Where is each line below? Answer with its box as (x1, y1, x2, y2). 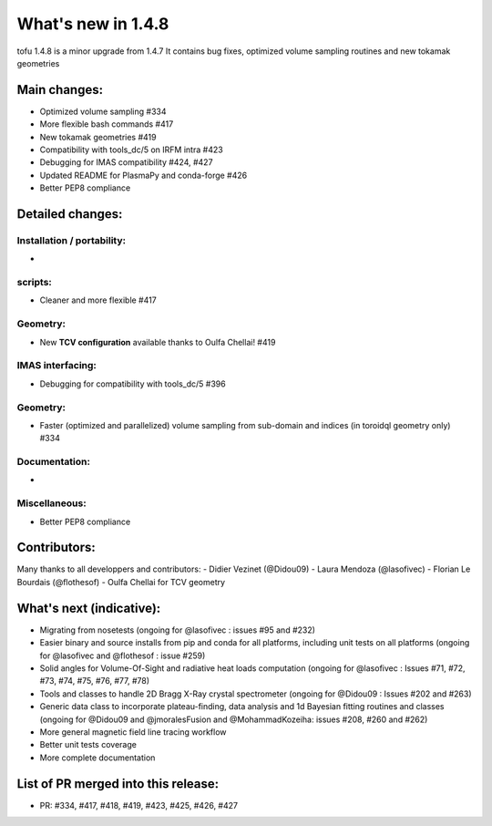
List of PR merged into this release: (16, 776, 220, 791)
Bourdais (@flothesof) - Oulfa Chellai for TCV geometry (16, 576, 226, 587)
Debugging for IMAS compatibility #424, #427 (39, 157, 213, 168)
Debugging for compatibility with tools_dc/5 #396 (39, 378, 227, 389)
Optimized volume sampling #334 (39, 106, 167, 117)
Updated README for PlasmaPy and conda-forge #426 (39, 170, 248, 181)
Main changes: (16, 82, 104, 98)
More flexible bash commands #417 (39, 119, 174, 129)
